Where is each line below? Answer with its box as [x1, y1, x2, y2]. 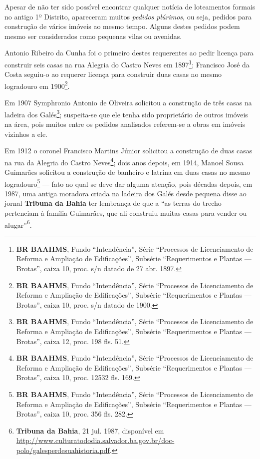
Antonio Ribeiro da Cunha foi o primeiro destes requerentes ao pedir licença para [4, 47, 254, 58]
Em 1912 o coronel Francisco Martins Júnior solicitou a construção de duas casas [4, 145, 253, 156]
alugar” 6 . [4, 218, 32, 230]
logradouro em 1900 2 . [4, 79, 70, 91]
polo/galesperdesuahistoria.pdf [16, 445, 110, 455]
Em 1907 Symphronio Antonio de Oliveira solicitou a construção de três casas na [4, 97, 252, 108]
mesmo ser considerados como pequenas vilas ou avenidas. [4, 30, 182, 41]
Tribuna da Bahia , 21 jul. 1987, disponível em [16, 425, 164, 436]
